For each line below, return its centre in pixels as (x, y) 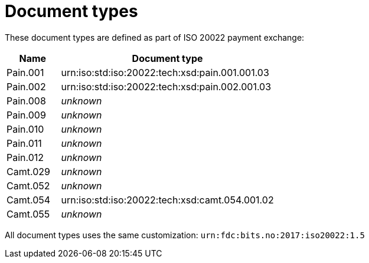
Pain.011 (24, 143)
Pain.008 (26, 101)
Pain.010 (25, 129)
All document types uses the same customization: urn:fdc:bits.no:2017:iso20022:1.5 (185, 235)
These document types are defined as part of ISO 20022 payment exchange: (155, 37)
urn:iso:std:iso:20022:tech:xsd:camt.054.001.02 (167, 200)
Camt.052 (28, 185)
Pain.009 (26, 115)
